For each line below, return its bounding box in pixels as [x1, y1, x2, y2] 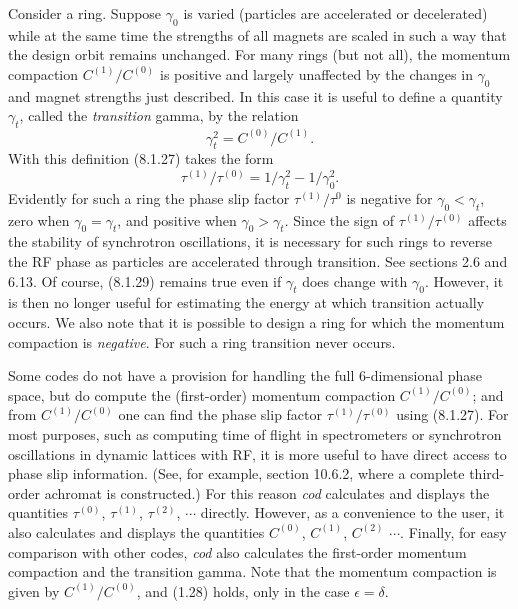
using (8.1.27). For [396, 404, 509, 425]
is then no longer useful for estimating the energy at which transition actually [8, 292, 485, 313]
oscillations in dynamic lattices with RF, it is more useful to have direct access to [8, 443, 507, 464]
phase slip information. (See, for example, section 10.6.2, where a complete [8, 463, 465, 484]
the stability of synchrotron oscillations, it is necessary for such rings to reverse [8, 231, 493, 252]
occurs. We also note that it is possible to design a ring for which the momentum [8, 311, 505, 332]
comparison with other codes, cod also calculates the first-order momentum [8, 541, 467, 562]
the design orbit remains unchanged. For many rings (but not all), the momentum [8, 44, 511, 65]
